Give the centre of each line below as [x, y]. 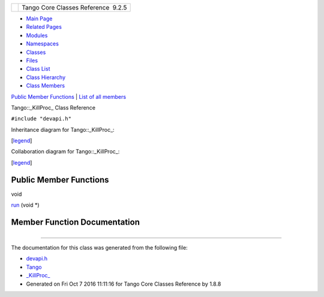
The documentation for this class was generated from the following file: [100, 248]
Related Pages [44, 27]
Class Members [46, 86]
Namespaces [43, 44]
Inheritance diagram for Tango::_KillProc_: [63, 129]
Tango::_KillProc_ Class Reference [53, 107]
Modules [37, 35]
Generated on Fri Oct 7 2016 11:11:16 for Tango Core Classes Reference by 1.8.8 [124, 284]
